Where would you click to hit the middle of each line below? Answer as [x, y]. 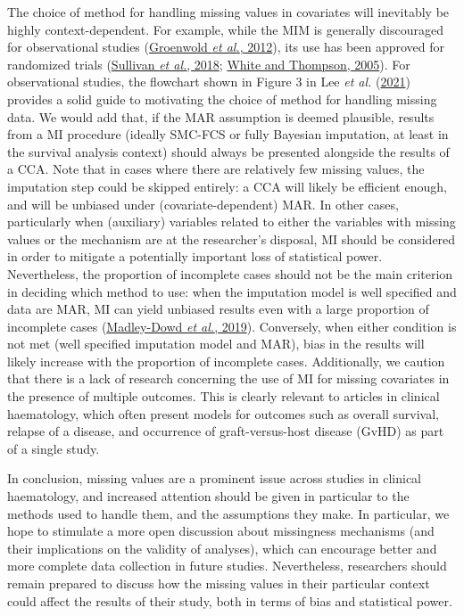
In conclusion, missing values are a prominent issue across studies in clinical [215, 478]
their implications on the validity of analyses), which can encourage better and [222, 548]
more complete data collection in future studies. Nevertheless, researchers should [227, 566]
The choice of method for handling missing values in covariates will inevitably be [228, 12]
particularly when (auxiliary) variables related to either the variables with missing [232, 222]
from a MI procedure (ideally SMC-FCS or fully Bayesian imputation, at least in [228, 134]
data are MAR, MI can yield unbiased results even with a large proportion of [218, 309]
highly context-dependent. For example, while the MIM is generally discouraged [225, 29]
